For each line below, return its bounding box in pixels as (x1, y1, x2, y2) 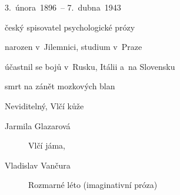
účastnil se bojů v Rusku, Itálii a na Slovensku (5, 60, 175, 72)
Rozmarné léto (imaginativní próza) (28, 179, 158, 191)
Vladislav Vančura (5, 159, 71, 171)
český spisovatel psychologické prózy (5, 21, 135, 33)
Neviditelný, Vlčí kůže (5, 99, 84, 112)
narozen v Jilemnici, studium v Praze (5, 41, 142, 53)
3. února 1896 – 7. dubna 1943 (5, 1, 121, 13)
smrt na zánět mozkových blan (5, 80, 115, 92)
